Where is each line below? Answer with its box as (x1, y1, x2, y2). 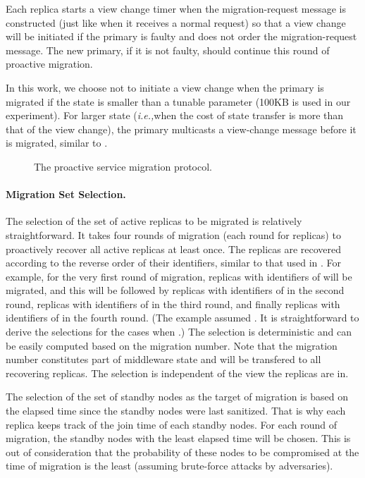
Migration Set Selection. (6, 187, 126, 202)
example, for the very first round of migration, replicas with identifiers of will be (6, 269, 352, 283)
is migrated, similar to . (6, 135, 108, 150)
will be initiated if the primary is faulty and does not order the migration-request (6, 29, 357, 44)
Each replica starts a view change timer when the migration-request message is (6, 1, 347, 16)
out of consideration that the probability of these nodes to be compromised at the (6, 444, 359, 459)
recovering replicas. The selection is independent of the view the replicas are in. (6, 365, 349, 380)
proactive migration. (6, 56, 93, 71)
